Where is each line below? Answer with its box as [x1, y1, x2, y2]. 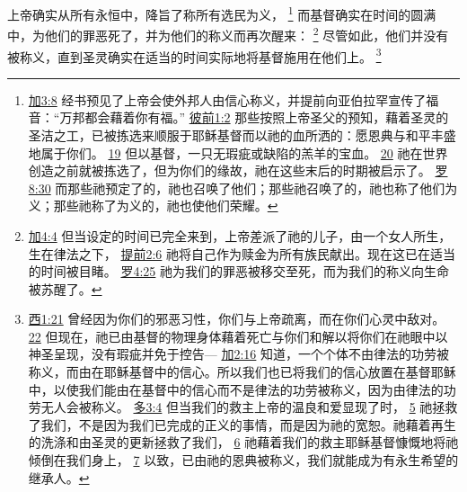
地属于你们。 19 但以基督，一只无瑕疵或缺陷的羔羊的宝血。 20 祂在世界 [28, 143, 448, 162]
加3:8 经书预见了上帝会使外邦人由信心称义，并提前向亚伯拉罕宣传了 [28, 90, 427, 109]
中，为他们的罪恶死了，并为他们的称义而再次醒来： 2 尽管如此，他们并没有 [7, 23, 449, 44]
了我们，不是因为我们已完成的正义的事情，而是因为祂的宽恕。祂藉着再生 [28, 415, 456, 434]
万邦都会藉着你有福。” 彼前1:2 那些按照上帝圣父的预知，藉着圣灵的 [59, 108, 449, 127]
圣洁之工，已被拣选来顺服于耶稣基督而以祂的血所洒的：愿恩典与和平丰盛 [28, 125, 456, 144]
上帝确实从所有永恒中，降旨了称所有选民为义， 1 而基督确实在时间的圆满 [7, 3, 436, 23]
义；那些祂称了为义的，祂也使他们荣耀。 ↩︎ [28, 196, 278, 215]
